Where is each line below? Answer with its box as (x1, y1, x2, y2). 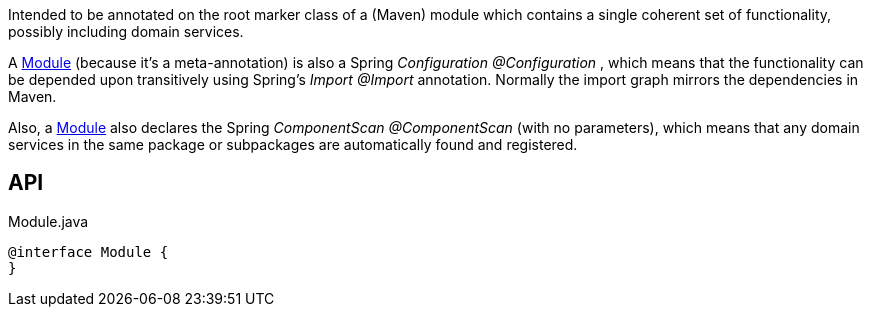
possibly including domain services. (8, 23, 244, 40)
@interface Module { (8, 243, 169, 260)
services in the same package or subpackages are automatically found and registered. (8, 136, 578, 153)
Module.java (8, 212, 89, 230)
